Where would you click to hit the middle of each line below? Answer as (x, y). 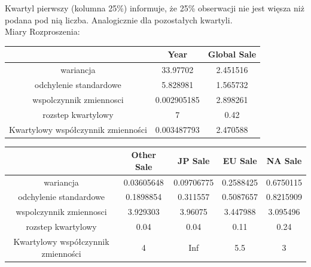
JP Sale (194, 160)
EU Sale (240, 160)
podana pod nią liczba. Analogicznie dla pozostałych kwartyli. (119, 19)
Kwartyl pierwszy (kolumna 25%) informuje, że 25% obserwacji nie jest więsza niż (155, 8)
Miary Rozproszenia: (42, 31)
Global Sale (232, 54)
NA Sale (284, 160)
